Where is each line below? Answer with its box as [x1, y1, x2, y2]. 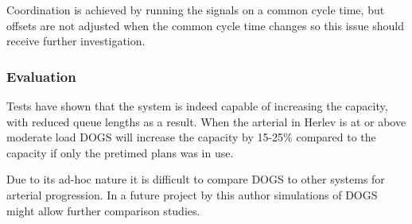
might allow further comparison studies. [6, 202, 200, 218]
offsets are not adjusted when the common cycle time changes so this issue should [6, 17, 404, 33]
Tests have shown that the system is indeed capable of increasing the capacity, [6, 98, 388, 114]
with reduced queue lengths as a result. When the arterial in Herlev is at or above [6, 113, 406, 129]
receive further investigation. [6, 33, 146, 49]
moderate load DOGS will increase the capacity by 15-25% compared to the [6, 129, 376, 145]
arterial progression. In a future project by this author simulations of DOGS [6, 186, 378, 203]
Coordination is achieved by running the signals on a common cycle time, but [6, 2, 385, 17]
